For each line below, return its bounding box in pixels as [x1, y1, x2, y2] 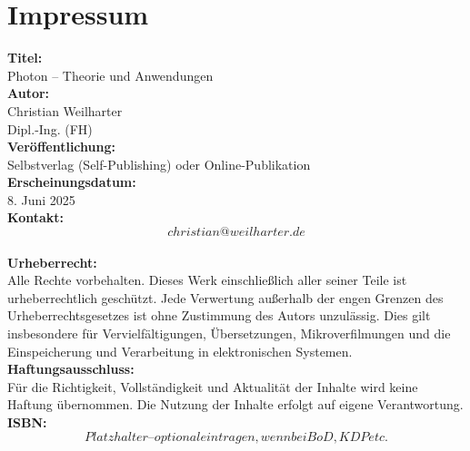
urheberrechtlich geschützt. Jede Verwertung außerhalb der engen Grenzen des [7, 288, 444, 307]
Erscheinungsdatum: [7, 172, 136, 191]
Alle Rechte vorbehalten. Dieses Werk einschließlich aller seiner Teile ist [7, 270, 407, 289]
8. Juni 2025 [7, 190, 75, 209]
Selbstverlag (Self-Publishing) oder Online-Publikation [7, 154, 311, 173]
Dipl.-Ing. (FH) [7, 119, 93, 138]
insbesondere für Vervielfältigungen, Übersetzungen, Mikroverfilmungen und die [7, 324, 451, 343]
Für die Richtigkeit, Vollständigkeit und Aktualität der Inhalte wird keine [7, 377, 418, 396]
